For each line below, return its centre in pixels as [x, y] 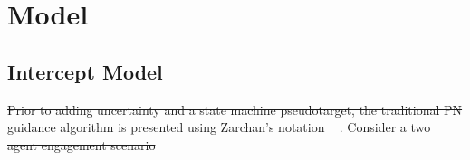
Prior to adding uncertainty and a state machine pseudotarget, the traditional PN [235, 109]
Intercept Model [85, 71]
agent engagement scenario [82, 144]
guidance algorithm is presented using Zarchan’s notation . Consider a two [219, 127]
